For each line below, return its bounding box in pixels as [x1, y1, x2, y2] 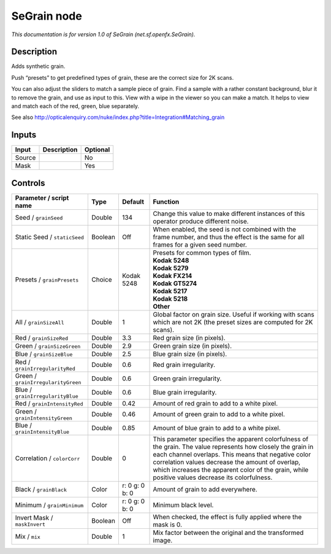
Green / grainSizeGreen [15, 341, 81, 350]
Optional [84, 145, 110, 154]
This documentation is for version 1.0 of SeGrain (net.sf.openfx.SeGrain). [11, 31, 196, 38]
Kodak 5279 [153, 264, 189, 272]
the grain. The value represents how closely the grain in [153, 442, 314, 451]
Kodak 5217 [153, 287, 188, 295]
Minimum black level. [153, 501, 214, 509]
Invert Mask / [15, 514, 53, 522]
